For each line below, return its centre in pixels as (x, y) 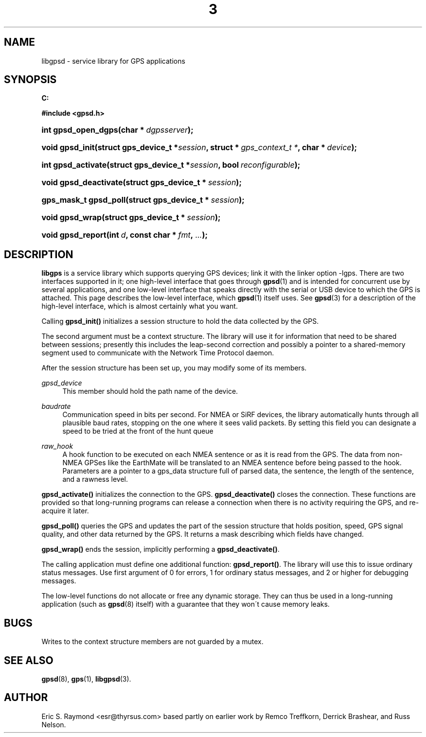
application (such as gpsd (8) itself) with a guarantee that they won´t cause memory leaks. (186, 604)
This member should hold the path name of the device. (150, 391)
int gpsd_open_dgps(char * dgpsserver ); (117, 130)
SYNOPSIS (30, 80)
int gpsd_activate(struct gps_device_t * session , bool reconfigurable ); (171, 165)
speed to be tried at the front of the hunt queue (138, 431)
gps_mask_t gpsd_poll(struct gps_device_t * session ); (143, 200)
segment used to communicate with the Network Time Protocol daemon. (158, 353)
